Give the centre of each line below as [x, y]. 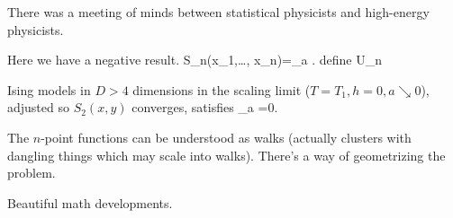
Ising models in [49, 89]
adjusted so [38, 107]
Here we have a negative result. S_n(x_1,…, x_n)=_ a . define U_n [195, 60]
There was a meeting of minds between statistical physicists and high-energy [218, 12]
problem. [32, 173]
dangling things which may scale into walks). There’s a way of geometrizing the [226, 155]
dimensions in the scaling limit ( [222, 89]
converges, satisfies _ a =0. [205, 107]
